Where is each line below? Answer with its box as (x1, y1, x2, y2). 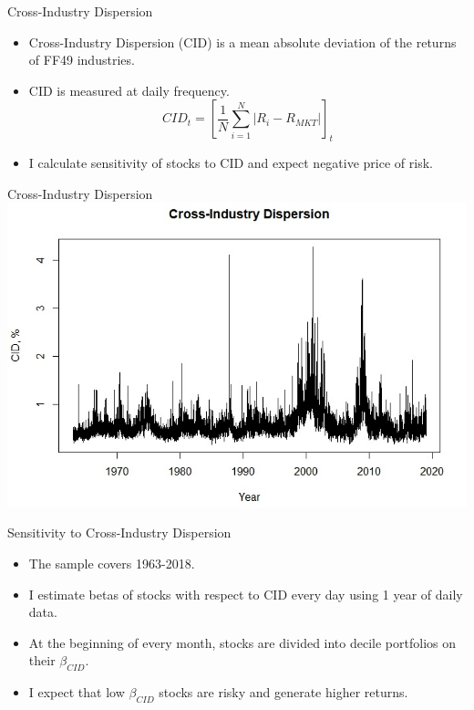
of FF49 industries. (28, 50, 135, 69)
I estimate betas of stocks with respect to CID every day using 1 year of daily (28, 584, 463, 603)
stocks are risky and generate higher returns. (159, 683, 408, 702)
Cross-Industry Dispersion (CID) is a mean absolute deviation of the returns (28, 32, 457, 51)
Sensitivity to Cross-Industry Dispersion (7, 523, 232, 542)
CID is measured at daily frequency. (28, 80, 230, 99)
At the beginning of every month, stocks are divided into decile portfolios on (28, 632, 456, 652)
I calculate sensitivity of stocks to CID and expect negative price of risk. (28, 153, 433, 172)
